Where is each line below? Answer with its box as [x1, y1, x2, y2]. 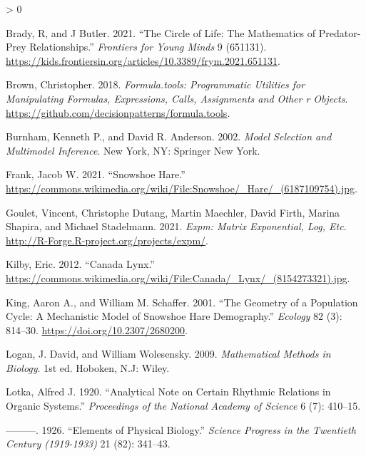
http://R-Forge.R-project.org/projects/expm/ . [6, 232, 208, 247]
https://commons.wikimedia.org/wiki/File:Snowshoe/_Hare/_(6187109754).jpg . [6, 180, 357, 195]
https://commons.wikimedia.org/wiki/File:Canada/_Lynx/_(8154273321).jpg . [6, 270, 350, 285]
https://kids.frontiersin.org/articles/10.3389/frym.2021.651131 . [6, 53, 280, 68]
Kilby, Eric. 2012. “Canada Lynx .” [6, 256, 155, 271]
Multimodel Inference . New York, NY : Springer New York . [6, 142, 260, 157]
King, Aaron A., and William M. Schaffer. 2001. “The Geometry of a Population [6, 294, 358, 309]
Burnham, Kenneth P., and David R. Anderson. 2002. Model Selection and [6, 129, 332, 144]
